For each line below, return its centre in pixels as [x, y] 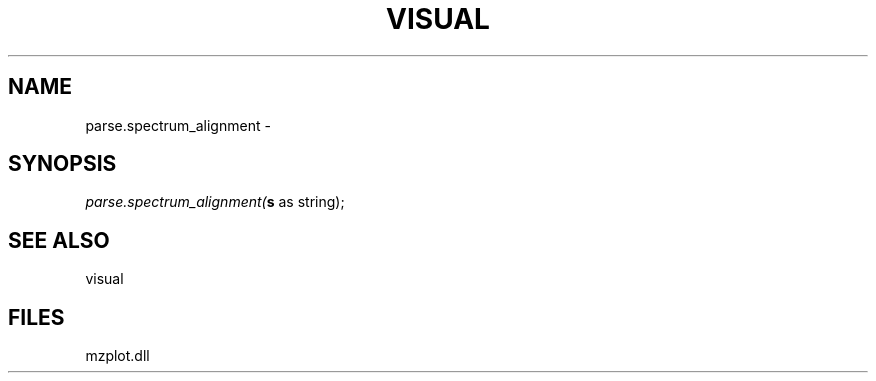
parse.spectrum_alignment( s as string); [215, 202]
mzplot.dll [117, 356]
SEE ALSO [59, 240]
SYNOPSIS [62, 164]
